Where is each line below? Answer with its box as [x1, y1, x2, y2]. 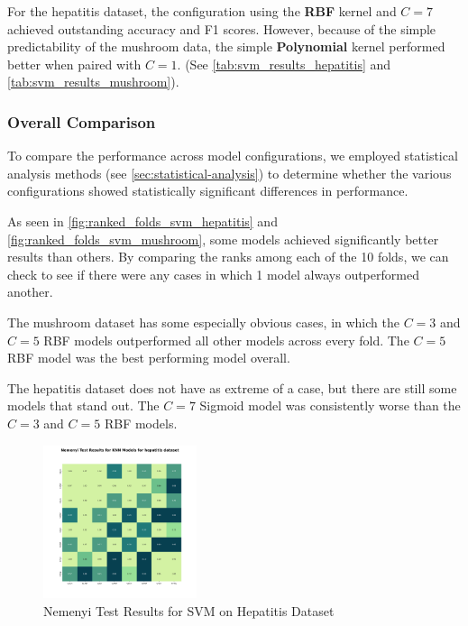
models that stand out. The [7, 396, 160, 415]
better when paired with [7, 54, 142, 73]
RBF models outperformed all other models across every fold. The [43, 330, 409, 349]
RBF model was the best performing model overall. [7, 348, 290, 367]
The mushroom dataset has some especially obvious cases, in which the [7, 312, 399, 331]
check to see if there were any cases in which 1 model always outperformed [7, 264, 419, 283]
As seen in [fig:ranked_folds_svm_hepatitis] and [7, 211, 278, 230]
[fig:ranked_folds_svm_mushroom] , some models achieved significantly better [7, 229, 439, 248]
